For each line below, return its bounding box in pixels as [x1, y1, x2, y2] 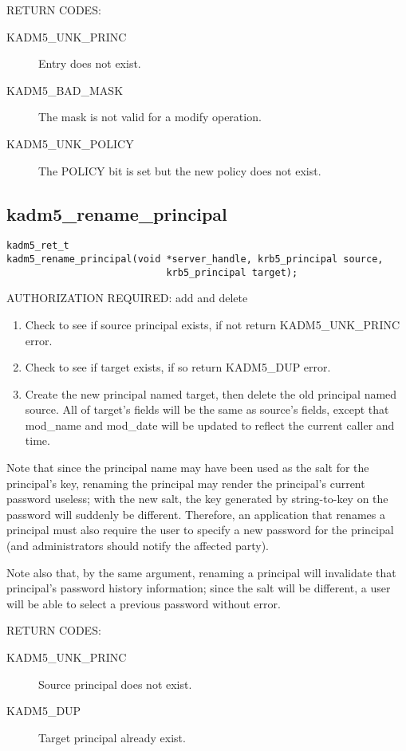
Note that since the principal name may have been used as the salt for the [6, 459, 369, 476]
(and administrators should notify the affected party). [6, 537, 269, 554]
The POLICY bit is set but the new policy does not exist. [38, 162, 321, 179]
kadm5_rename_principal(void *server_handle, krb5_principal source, [6, 254, 384, 265]
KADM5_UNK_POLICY [6, 135, 134, 151]
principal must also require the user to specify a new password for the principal [6, 521, 394, 538]
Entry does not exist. [38, 55, 141, 72]
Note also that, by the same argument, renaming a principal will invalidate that [6, 564, 396, 580]
